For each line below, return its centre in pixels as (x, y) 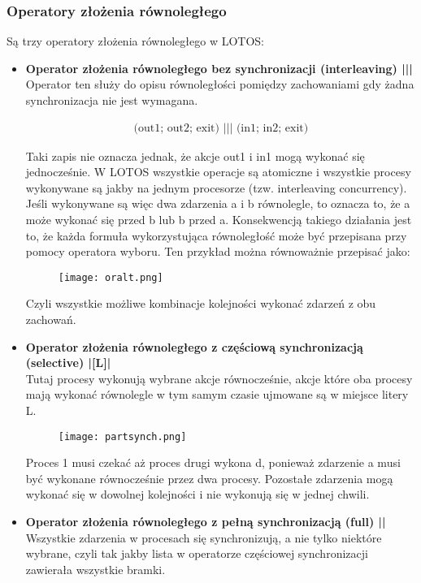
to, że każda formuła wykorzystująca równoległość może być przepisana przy (216, 235)
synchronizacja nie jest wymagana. (112, 100)
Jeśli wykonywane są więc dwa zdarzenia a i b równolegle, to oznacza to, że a (218, 203)
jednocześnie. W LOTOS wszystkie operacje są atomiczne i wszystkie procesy (218, 172)
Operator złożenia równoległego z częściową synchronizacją (194, 346)
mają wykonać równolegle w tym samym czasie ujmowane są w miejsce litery (217, 394)
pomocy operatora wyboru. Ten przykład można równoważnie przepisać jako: (218, 251)
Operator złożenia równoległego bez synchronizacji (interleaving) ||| (219, 68)
